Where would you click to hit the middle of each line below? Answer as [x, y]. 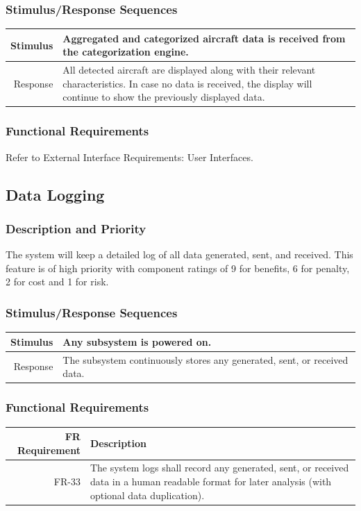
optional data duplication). [147, 495]
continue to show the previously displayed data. [164, 97]
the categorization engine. [126, 52]
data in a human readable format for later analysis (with [211, 481]
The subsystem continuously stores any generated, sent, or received [205, 359]
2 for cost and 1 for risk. [57, 282]
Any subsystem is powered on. [137, 341]
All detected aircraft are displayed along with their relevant [189, 70]
